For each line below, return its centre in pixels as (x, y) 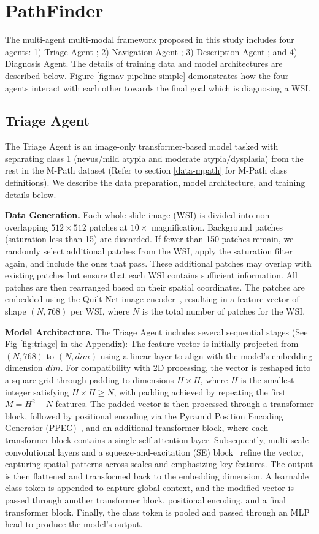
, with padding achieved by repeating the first (200, 391)
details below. (31, 194)
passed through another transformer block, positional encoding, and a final (145, 499)
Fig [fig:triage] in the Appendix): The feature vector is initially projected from (152, 344)
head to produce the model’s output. (74, 524)
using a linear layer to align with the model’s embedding (206, 355)
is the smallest (267, 379)
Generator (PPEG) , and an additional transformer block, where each (137, 428)
